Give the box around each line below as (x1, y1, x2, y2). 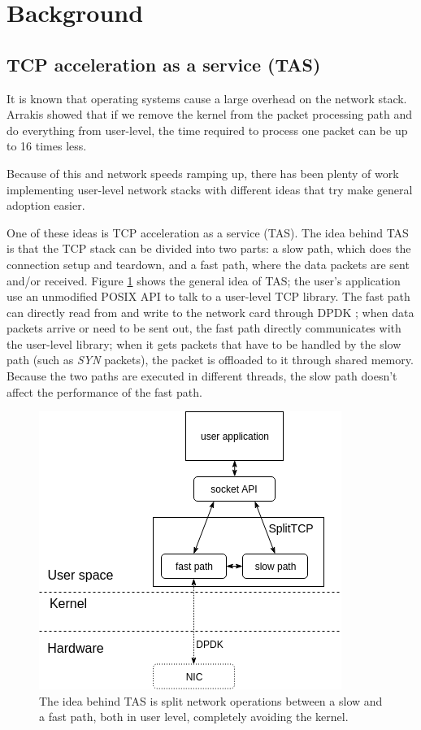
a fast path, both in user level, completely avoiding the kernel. (39, 708, 349, 725)
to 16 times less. (7, 137, 87, 154)
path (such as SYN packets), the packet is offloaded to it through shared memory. (7, 351, 414, 368)
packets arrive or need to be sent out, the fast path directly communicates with (7, 319, 401, 337)
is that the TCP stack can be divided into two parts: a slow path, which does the (7, 240, 411, 257)
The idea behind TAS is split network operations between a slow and (39, 692, 383, 709)
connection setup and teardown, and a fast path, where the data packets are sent (7, 255, 410, 272)
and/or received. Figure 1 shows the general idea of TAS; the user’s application (7, 272, 401, 289)
